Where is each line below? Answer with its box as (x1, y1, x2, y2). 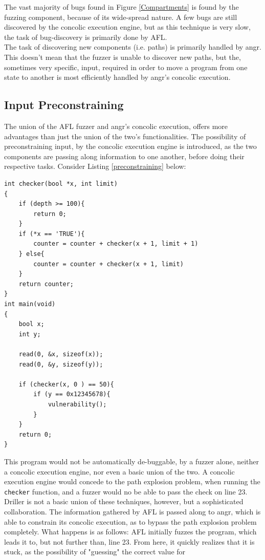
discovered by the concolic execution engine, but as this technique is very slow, (4, 21, 251, 32)
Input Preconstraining (4, 97, 124, 113)
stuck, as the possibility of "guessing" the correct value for (4, 546, 186, 557)
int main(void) (4, 300, 56, 308)
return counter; (18, 280, 74, 288)
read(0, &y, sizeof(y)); (18, 360, 103, 368)
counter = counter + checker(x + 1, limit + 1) (33, 240, 198, 248)
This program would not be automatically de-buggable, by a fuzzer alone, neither (4, 456, 259, 466)
